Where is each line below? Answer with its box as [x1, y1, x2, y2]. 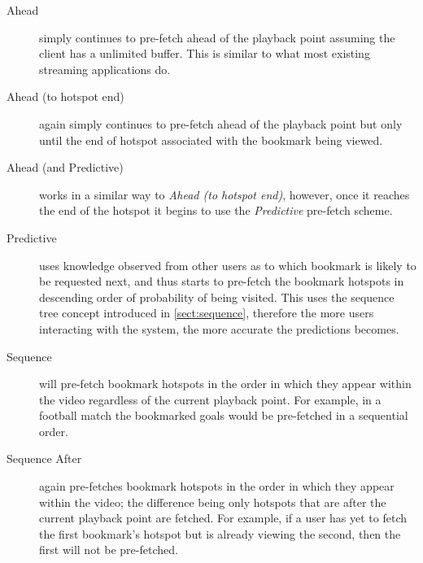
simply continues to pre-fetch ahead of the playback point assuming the [39, 28, 395, 46]
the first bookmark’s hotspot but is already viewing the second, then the [39, 525, 401, 542]
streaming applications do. [39, 60, 171, 77]
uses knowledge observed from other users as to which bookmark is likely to [39, 256, 416, 273]
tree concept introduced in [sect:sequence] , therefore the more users [39, 304, 374, 321]
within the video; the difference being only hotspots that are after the [39, 493, 386, 510]
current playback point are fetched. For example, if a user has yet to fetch [39, 509, 408, 526]
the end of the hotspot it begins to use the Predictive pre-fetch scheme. [39, 202, 393, 219]
